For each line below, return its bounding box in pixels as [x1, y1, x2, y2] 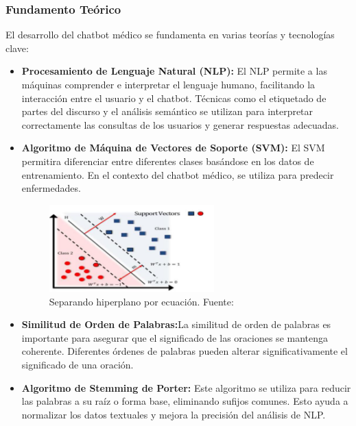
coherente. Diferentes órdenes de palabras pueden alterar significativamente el [21, 344, 348, 358]
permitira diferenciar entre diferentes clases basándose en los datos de [21, 153, 314, 168]
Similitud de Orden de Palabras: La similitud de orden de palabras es [21, 317, 331, 331]
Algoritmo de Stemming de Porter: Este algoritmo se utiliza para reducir [21, 380, 351, 394]
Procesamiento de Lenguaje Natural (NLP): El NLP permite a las [21, 64, 327, 78]
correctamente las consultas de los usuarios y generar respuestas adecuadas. [21, 117, 339, 131]
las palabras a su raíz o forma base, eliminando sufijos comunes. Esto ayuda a [21, 394, 348, 408]
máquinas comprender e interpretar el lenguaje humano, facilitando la [21, 77, 316, 91]
